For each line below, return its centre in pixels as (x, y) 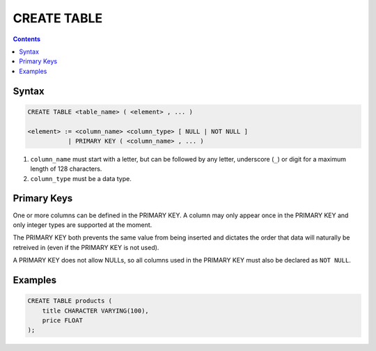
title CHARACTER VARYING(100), (95, 311)
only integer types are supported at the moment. (83, 225)
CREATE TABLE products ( (70, 301)
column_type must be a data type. (81, 178)
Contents (27, 39)
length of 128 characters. (66, 169)
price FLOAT (63, 320)
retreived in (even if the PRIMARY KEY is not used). (86, 247)
